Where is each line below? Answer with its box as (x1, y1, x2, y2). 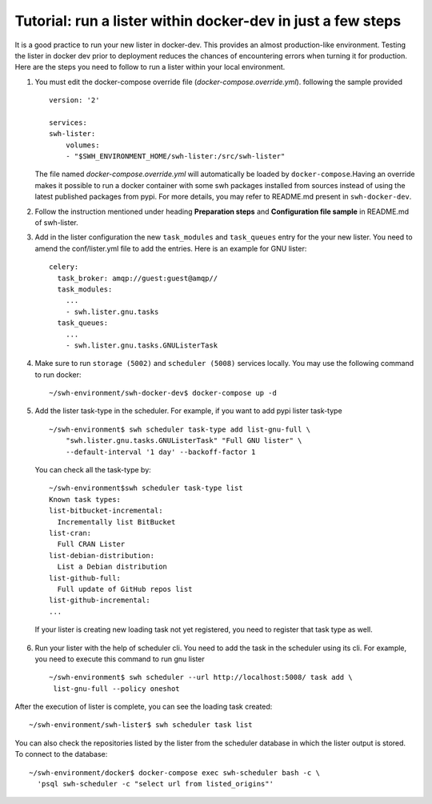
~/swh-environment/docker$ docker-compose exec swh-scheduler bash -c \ (29, 768, 320, 777)
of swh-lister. (34, 218, 79, 227)
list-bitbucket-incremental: (49, 506, 163, 516)
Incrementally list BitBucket (57, 517, 176, 526)
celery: (49, 263, 79, 271)
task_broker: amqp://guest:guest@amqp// (57, 273, 218, 283)
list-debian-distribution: (49, 551, 155, 560)
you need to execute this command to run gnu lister (34, 653, 206, 664)
